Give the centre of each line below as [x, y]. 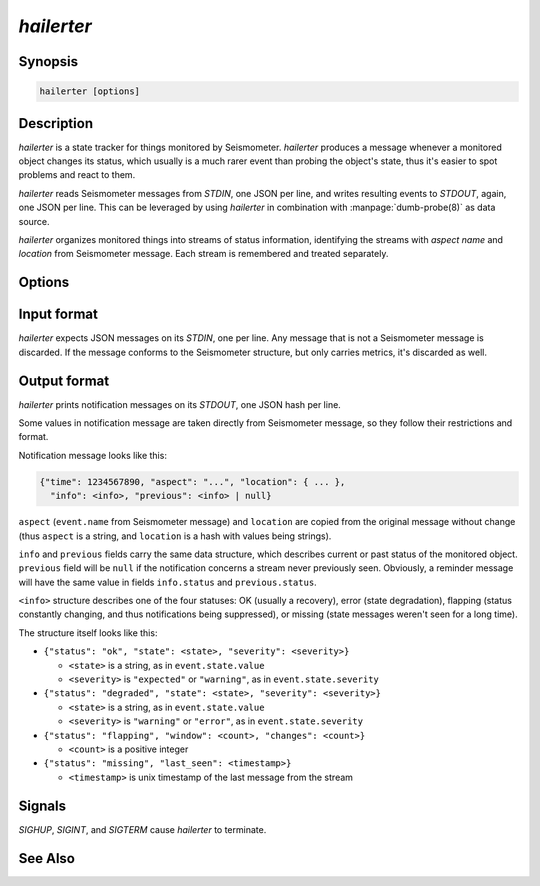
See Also [46, 858]
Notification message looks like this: [92, 455]
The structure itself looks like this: [88, 632]
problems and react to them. [77, 175]
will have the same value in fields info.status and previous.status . [167, 582]
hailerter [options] [89, 91]
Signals [42, 805]
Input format [58, 314]
